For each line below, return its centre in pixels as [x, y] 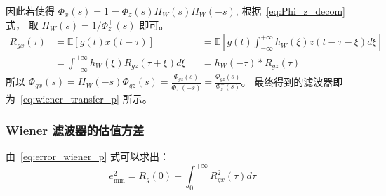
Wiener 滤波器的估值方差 [75, 130]
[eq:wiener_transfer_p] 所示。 [86, 99]
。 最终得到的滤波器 [287, 81]
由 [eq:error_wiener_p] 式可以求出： [88, 156]
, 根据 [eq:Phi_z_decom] [290, 11]
